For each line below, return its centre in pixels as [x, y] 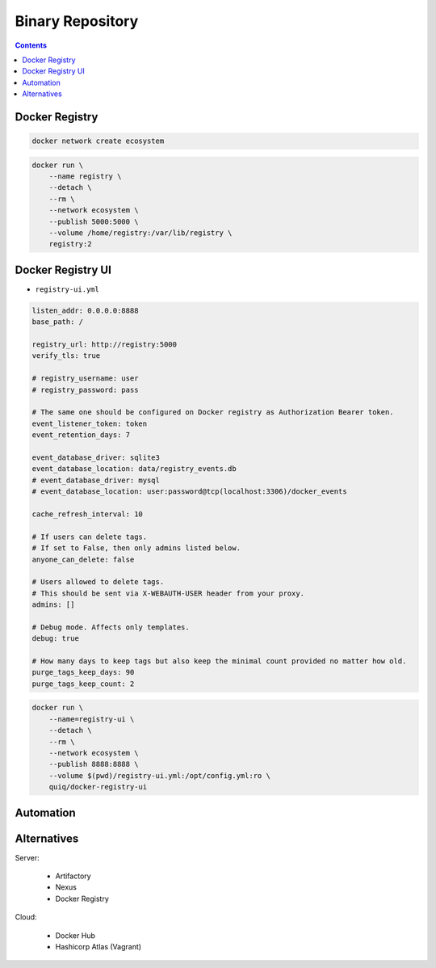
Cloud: [26, 917]
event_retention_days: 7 [81, 435]
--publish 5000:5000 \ [94, 221]
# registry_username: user [85, 379]
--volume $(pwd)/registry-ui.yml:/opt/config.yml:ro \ [159, 775]
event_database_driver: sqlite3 [96, 457]
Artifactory [73, 876]
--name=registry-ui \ [92, 719]
